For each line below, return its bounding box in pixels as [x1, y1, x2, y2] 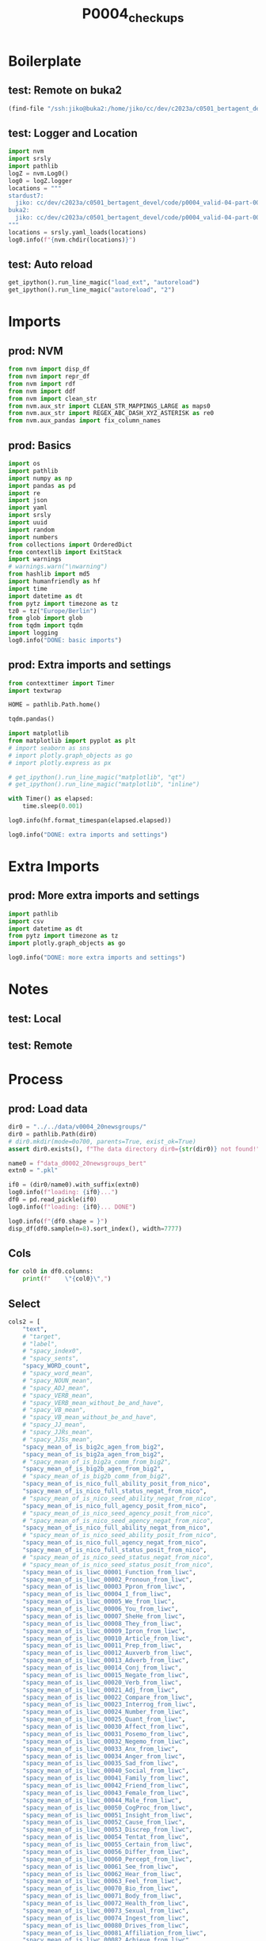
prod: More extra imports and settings [8, 889, 199, 903]
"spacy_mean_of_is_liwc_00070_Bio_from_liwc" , [22, 1885, 179, 1893]
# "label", [22, 1340, 59, 1348]
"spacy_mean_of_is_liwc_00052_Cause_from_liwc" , [22, 1818, 186, 1826]
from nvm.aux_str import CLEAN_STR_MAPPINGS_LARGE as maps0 [8, 402, 211, 410]
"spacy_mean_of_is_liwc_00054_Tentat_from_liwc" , [22, 1833, 190, 1841]
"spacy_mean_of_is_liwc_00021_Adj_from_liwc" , [22, 1686, 179, 1694]
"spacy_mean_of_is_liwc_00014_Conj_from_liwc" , [22, 1664, 182, 1672]
